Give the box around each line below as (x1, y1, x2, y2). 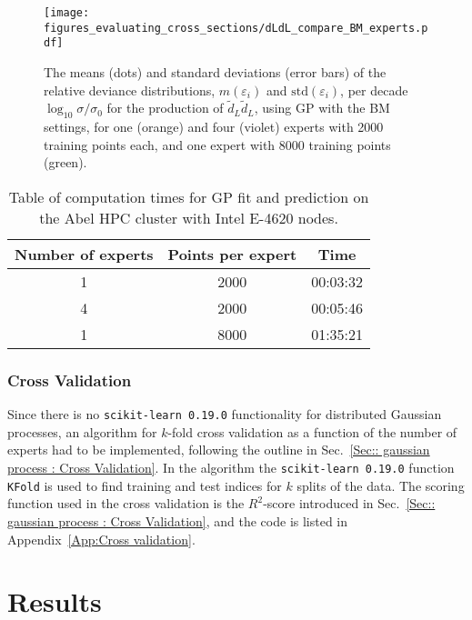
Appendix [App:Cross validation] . (7, 529, 196, 548)
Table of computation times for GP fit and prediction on (8, 185, 369, 207)
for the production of (106, 98, 224, 117)
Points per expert (167, 243, 297, 265)
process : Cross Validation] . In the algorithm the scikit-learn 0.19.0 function (7, 458, 455, 477)
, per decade (340, 80, 408, 99)
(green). (44, 153, 87, 172)
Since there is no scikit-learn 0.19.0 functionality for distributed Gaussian (7, 405, 442, 424)
